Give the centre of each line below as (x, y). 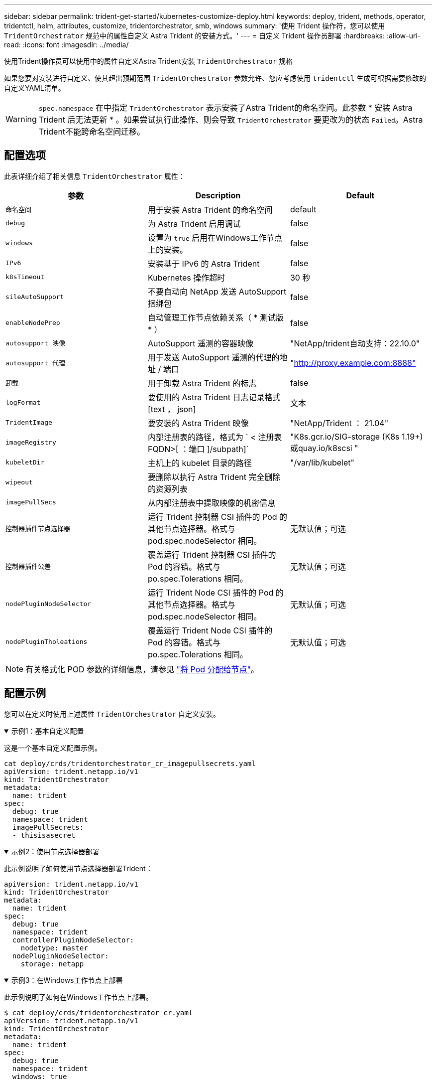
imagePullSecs (31, 502)
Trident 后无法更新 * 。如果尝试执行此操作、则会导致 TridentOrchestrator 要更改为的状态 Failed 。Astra (231, 120)
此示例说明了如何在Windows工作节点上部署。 (79, 997)
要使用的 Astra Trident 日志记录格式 (214, 397)
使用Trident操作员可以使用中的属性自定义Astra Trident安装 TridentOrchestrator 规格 (148, 61)
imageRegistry (31, 443)
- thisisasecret (44, 835)
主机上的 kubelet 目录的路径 (200, 463)
